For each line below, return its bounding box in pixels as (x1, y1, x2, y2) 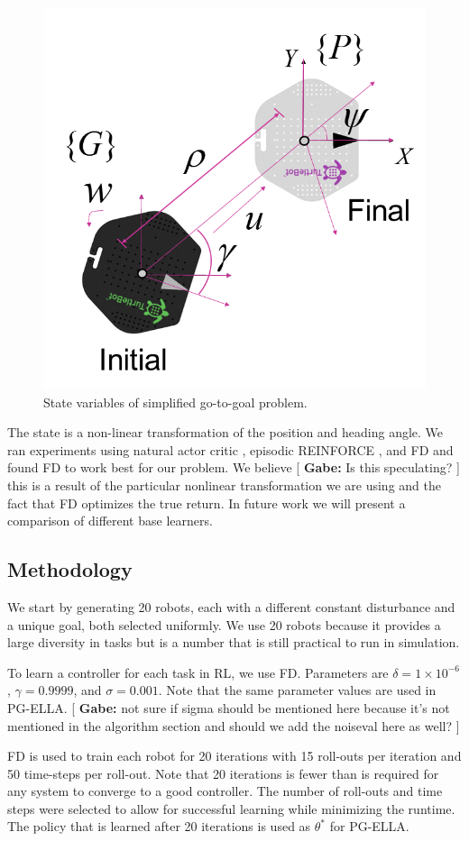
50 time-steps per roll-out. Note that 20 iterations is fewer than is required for (7, 763, 439, 782)
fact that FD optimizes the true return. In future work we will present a (7, 493, 406, 512)
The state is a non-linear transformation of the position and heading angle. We (7, 423, 444, 442)
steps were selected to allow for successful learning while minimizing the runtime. (7, 799, 455, 818)
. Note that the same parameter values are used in (158, 681, 437, 699)
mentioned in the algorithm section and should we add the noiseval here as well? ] (7, 716, 460, 735)
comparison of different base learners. (7, 511, 213, 530)
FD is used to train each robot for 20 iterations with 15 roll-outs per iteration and (7, 746, 462, 765)
